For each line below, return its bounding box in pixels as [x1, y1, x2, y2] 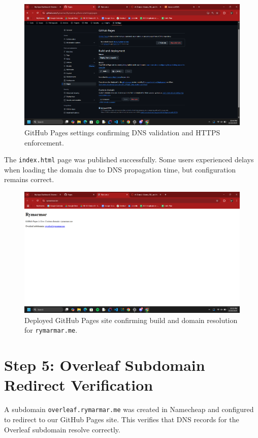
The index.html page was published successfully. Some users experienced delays [4, 154, 254, 165]
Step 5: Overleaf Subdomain [4, 355, 205, 375]
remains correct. [4, 174, 54, 185]
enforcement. [24, 137, 64, 148]
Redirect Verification [4, 374, 153, 395]
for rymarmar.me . [24, 325, 78, 335]
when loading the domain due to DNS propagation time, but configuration [4, 164, 236, 174]
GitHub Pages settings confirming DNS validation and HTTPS [24, 127, 220, 137]
